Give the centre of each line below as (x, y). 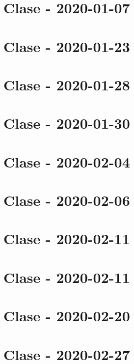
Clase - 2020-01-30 (67, 123)
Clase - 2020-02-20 (67, 316)
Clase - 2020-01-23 (67, 46)
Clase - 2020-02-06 (67, 200)
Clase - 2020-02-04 (67, 161)
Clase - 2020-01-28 (67, 84)
